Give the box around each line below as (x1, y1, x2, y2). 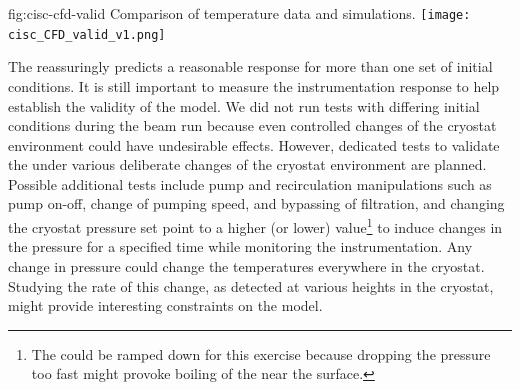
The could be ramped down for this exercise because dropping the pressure (31, 343, 491, 364)
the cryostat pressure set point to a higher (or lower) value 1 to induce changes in (8, 214, 503, 237)
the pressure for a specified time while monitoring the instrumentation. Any (8, 236, 473, 257)
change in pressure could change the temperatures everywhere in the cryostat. (8, 255, 485, 276)
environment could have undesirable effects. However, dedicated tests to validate (8, 134, 500, 155)
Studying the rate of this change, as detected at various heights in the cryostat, (8, 275, 494, 296)
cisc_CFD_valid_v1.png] (8, 27, 166, 42)
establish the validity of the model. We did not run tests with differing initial (8, 95, 480, 116)
